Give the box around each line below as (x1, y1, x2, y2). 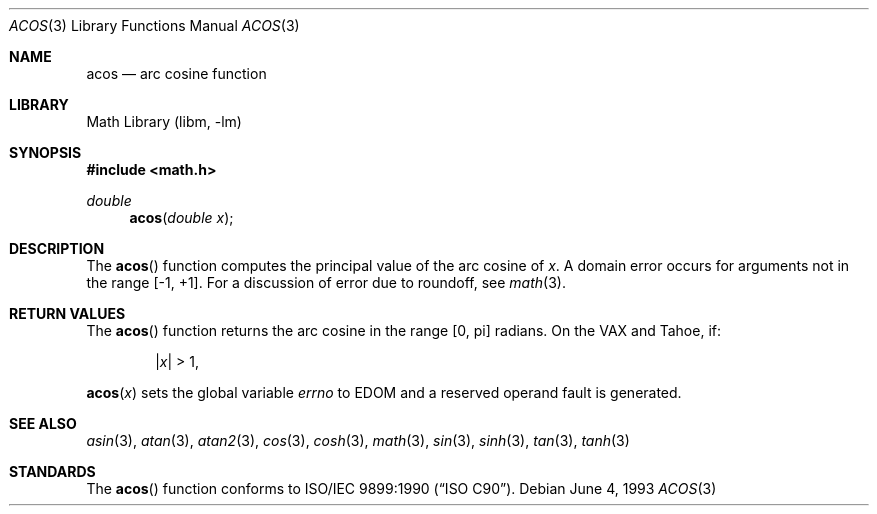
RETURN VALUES (9, 305, 126, 322)
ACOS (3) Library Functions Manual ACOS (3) (9, 17, 300, 34)
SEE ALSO (9, 415, 77, 432)
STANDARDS (9, 463, 96, 480)
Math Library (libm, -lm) (86, 113, 242, 130)
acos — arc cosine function (86, 65, 267, 82)
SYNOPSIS (9, 144, 82, 161)
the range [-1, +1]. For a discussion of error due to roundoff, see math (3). (86, 274, 566, 291)
